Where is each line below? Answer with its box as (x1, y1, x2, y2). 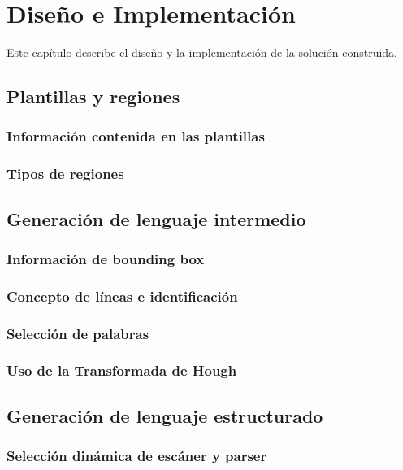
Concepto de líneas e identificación (6, 285, 238, 306)
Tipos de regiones (6, 163, 124, 184)
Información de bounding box (6, 248, 205, 268)
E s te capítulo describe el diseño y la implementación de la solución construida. (6, 44, 397, 61)
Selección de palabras (6, 323, 149, 343)
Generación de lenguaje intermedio (6, 206, 306, 231)
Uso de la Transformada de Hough (6, 360, 237, 381)
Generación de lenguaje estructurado (6, 403, 323, 428)
